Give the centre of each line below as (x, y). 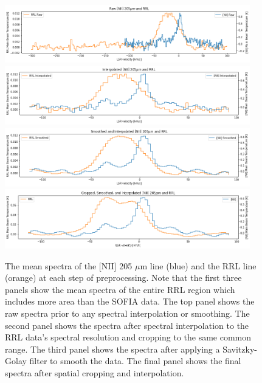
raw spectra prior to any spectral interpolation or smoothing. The (127, 313)
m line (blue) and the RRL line (198, 265)
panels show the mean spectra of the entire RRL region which (120, 289)
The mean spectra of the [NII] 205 (69, 265)
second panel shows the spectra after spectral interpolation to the (127, 325)
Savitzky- (240, 349)
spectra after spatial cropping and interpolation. (95, 372)
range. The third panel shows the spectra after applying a (112, 349)
